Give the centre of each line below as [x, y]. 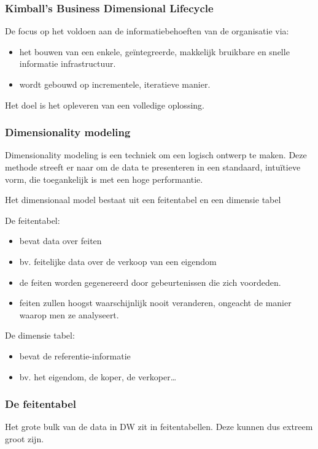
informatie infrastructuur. [68, 63]
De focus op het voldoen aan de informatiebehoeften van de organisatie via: [147, 31]
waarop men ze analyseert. [69, 314]
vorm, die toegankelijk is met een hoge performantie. [104, 179]
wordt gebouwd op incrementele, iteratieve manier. [115, 84]
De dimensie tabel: [40, 335]
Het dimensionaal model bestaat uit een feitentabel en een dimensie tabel [143, 200]
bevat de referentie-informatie [75, 355]
